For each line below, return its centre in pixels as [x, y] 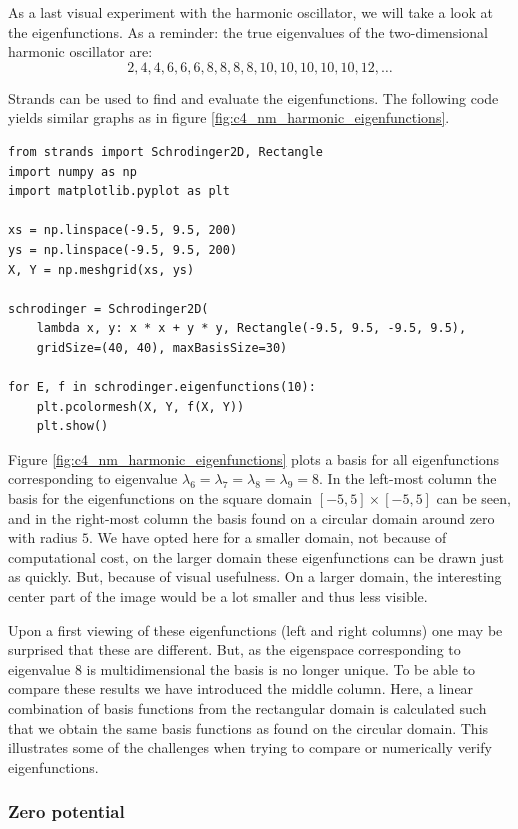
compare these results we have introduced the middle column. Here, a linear [241, 688]
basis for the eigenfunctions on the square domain [160, 498]
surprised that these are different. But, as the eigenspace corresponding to [234, 649]
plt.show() [72, 426]
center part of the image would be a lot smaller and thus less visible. [218, 596]
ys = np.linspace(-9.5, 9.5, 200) [123, 249]
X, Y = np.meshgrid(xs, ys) [101, 269]
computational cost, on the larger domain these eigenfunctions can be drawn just [256, 556]
